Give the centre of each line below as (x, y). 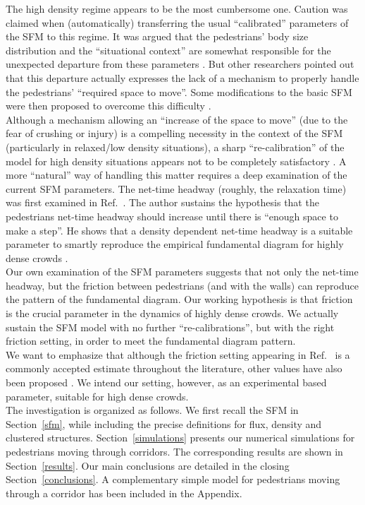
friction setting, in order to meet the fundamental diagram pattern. (151, 341)
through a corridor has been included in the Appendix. (124, 493)
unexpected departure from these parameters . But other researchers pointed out (180, 64)
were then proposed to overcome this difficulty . (109, 106)
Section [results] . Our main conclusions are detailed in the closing (148, 465)
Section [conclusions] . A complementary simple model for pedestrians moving (173, 479)
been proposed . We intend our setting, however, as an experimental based (166, 382)
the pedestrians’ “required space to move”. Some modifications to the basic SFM (179, 91)
